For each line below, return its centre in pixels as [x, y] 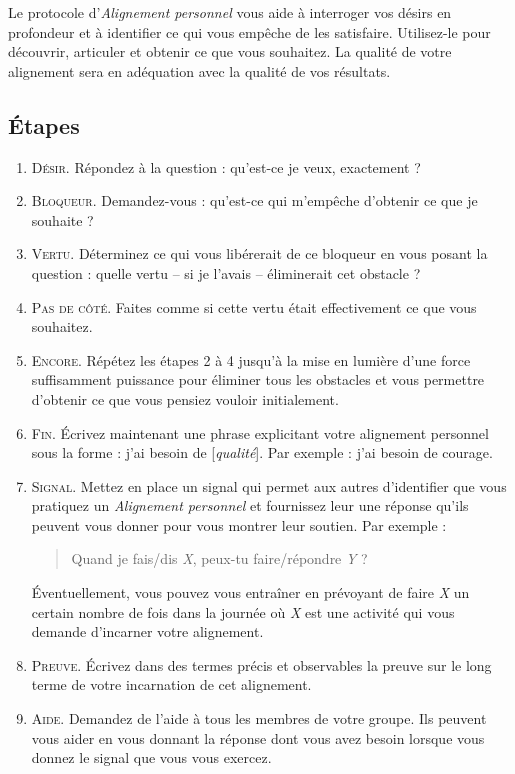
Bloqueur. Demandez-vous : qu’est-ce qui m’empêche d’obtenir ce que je [254, 200]
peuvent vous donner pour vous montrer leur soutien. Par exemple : [239, 524]
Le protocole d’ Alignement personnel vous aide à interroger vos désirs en [230, 12]
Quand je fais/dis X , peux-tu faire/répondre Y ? [219, 558]
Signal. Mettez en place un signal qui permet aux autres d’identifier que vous [269, 485]
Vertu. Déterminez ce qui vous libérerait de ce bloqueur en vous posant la [259, 253]
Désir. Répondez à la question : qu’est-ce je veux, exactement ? [226, 166]
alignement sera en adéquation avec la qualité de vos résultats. [199, 70]
